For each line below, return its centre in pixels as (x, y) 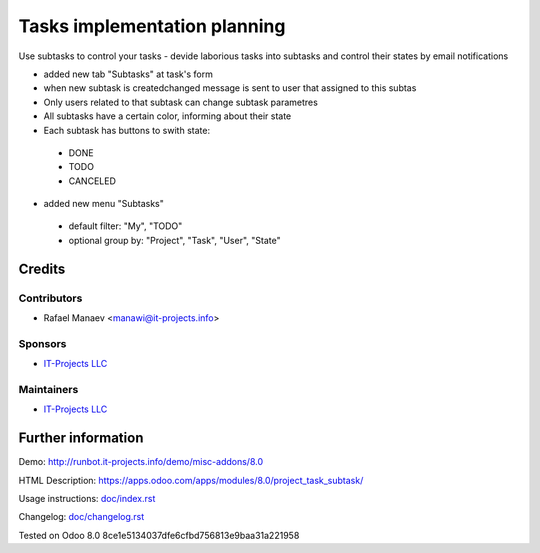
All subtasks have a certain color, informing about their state (167, 116)
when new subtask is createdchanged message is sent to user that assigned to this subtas (230, 88)
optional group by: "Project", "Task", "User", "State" (174, 240)
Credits (42, 268)
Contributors (50, 298)
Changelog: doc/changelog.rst (81, 517)
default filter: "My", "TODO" (125, 226)
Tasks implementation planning (152, 26)
